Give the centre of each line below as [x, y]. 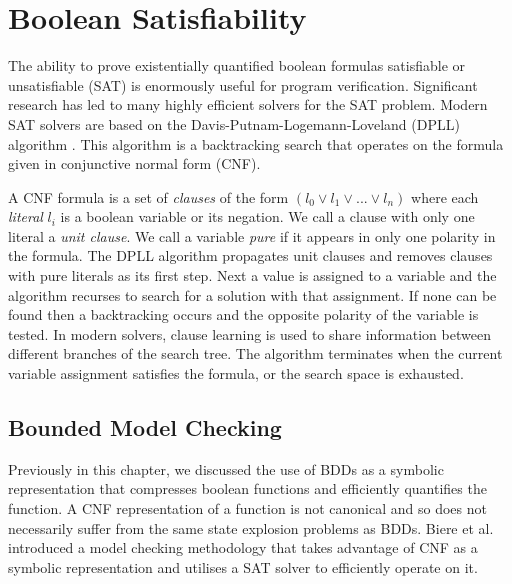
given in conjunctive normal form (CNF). [134, 163]
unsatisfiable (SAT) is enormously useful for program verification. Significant [243, 84]
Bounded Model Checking [145, 427]
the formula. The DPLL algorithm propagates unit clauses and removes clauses [250, 255]
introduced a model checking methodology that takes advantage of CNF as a [243, 547]
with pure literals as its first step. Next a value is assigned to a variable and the [252, 275]
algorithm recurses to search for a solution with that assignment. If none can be [252, 294]
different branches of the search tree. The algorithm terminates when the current [255, 353]
